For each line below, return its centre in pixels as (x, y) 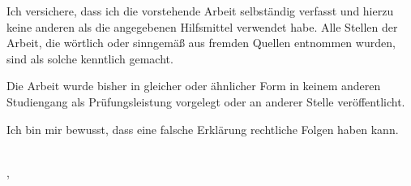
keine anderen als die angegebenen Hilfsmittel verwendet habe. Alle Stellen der (202, 26)
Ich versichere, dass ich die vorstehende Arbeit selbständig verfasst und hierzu (200, 11)
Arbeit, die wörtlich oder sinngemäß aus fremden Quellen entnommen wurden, (201, 43)
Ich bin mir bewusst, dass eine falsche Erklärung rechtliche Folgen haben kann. (203, 129)
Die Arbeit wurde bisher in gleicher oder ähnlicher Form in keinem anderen (194, 86)
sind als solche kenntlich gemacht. (90, 58)
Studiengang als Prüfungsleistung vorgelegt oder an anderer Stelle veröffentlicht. (206, 101)
